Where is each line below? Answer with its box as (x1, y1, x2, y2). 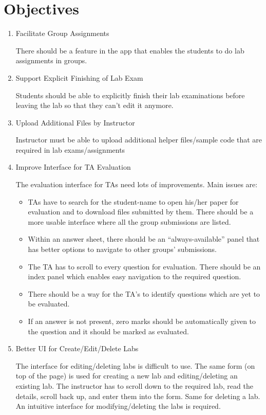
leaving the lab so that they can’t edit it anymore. (15, 100, 174, 111)
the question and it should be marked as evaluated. (28, 326, 189, 336)
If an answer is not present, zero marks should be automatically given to (28, 316, 256, 326)
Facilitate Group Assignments (15, 28, 109, 39)
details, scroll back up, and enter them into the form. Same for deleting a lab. (15, 390, 260, 401)
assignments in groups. (15, 55, 87, 66)
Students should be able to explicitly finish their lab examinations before (15, 89, 245, 100)
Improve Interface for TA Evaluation (15, 161, 131, 172)
